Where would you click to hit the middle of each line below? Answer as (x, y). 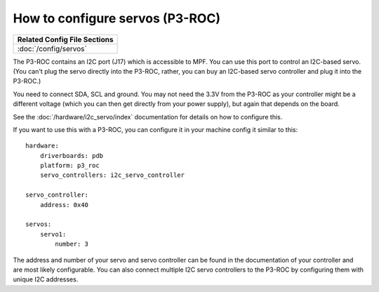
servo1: (53, 234)
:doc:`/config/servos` (52, 48)
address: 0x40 (64, 205)
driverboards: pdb (72, 155)
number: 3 (72, 244)
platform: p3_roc (69, 166)
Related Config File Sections (65, 39)
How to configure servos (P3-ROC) (117, 18)
